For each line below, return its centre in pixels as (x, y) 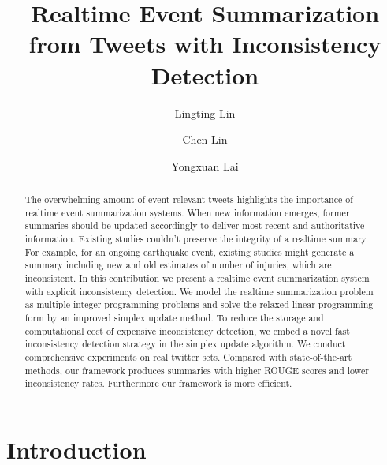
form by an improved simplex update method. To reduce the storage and (174, 317)
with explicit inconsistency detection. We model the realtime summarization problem (199, 291)
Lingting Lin (205, 112)
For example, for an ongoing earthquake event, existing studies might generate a (190, 251)
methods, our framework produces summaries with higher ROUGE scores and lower (197, 370)
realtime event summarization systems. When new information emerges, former (187, 212)
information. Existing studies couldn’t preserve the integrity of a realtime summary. (197, 239)
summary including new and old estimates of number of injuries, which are (178, 265)
